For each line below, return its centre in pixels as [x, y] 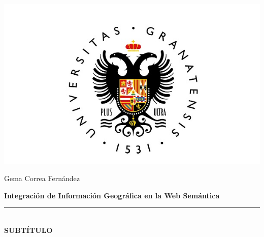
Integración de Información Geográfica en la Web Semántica [112, 195]
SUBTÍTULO [28, 230]
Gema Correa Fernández [42, 178]
